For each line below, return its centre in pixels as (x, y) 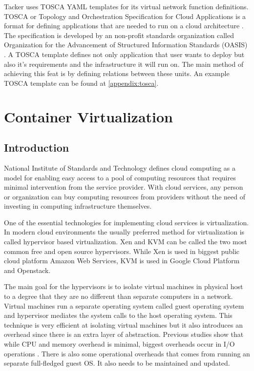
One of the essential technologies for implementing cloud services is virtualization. (127, 222)
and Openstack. (27, 270)
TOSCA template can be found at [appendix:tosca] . (81, 83)
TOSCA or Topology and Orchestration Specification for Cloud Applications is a (125, 16)
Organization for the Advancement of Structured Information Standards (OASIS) (126, 45)
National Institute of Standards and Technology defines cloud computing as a (120, 167)
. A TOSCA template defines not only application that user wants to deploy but (124, 54)
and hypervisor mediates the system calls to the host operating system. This (118, 315)
